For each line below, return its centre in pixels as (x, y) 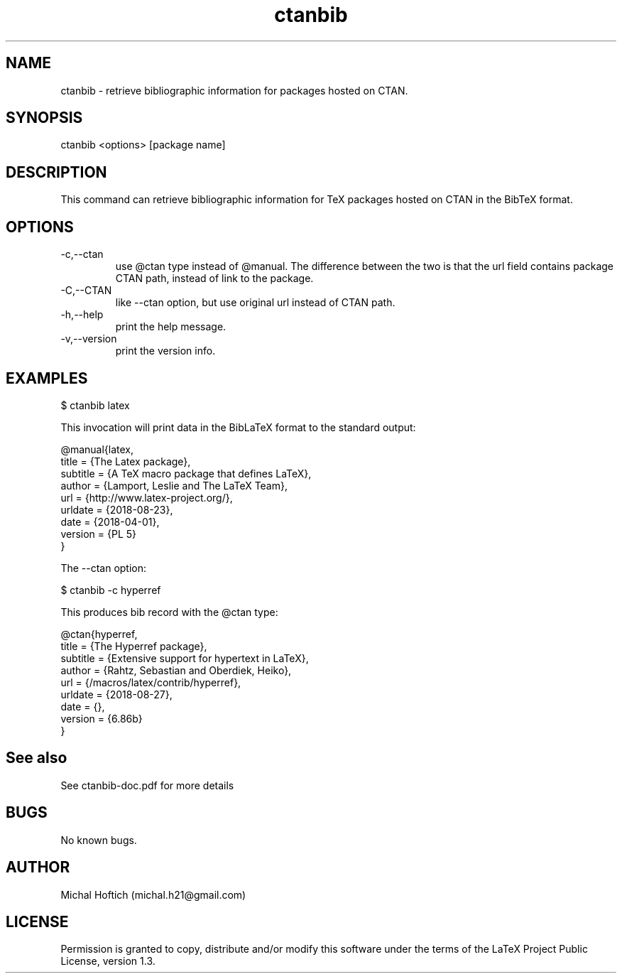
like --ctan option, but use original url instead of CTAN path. (255, 303)
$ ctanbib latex (95, 405)
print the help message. (171, 327)
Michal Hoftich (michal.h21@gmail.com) (153, 894)
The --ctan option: (104, 568)
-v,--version (89, 339)
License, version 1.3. (108, 961)
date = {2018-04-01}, (110, 521)
